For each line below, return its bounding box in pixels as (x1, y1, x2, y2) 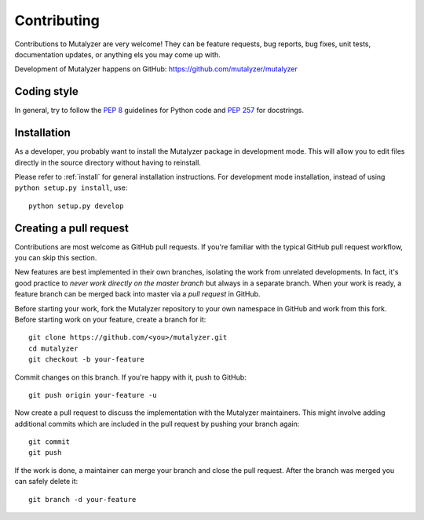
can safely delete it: (14, 477, 79, 486)
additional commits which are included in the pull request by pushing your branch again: (14, 419, 300, 428)
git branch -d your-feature (28, 495, 137, 504)
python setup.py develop (28, 201, 124, 210)
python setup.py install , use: (14, 183, 128, 192)
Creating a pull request (14, 221, 129, 235)
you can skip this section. (14, 253, 97, 262)
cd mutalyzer (28, 344, 79, 353)
